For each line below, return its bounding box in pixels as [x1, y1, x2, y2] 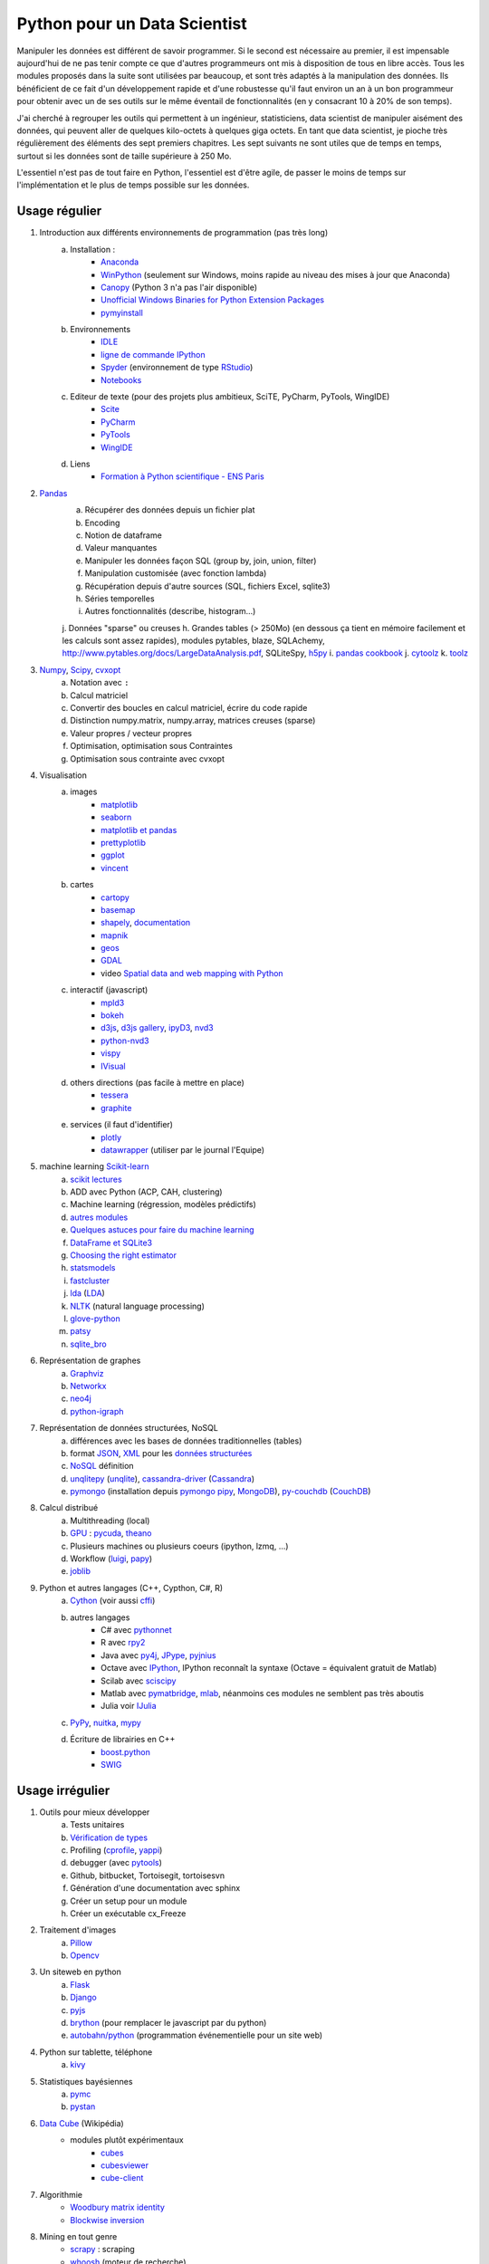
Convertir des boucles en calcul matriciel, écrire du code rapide [70, 703, 308, 714]
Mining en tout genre [39, 2230, 118, 2241]
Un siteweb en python [39, 1966, 121, 1978]
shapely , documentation [101, 917, 191, 928]
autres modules [70, 1212, 129, 1223]
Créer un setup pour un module [70, 1895, 187, 1906]
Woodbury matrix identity [70, 2202, 165, 2213]
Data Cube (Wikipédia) [39, 2117, 124, 2128]
